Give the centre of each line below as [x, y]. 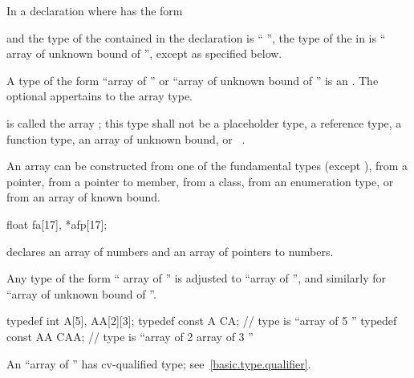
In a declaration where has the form [95, 10]
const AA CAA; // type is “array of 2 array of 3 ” [130, 336]
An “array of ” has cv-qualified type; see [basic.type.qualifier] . [159, 363]
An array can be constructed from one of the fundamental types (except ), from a [207, 166]
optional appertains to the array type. [100, 96]
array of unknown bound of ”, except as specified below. [144, 53]
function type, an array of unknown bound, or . [126, 138]
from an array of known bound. [83, 197]
